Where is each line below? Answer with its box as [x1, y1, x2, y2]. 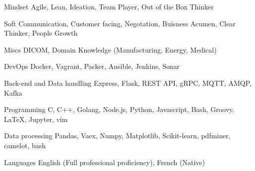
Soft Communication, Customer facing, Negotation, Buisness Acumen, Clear [4, 18, 236, 28]
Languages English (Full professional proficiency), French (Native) [4, 157, 205, 167]
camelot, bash [4, 140, 46, 150]
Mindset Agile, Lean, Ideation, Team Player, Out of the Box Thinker [4, 1, 214, 11]
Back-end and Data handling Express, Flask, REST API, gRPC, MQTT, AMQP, [4, 77, 252, 88]
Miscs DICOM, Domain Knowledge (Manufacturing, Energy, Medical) [4, 44, 217, 55]
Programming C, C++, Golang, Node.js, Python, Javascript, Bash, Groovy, [4, 104, 235, 114]
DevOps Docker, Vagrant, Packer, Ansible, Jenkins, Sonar [4, 61, 180, 71]
